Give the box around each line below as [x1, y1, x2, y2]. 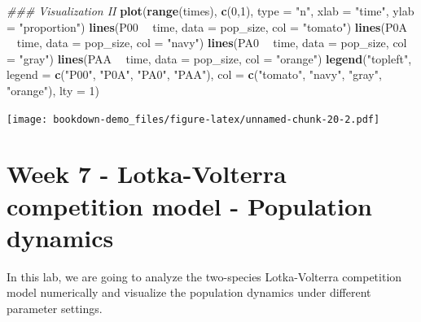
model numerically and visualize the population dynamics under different [7, 284, 371, 301]
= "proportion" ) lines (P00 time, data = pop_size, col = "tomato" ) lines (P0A [7, 18, 407, 35]
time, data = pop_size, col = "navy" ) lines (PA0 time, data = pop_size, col [16, 34, 407, 51]
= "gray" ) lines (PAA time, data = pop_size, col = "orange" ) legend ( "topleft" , [7, 50, 412, 67]
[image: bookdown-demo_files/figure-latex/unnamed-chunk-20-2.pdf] [7, 113, 380, 125]
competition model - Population [7, 189, 372, 222]
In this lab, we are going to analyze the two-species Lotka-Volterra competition [7, 268, 402, 285]
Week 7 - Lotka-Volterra [7, 157, 287, 190]
